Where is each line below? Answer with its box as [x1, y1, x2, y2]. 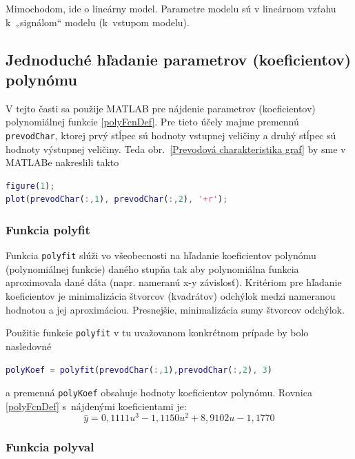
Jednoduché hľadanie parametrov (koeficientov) [6, 48, 352, 70]
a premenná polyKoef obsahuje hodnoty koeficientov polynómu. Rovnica [6, 385, 312, 400]
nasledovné [6, 338, 52, 353]
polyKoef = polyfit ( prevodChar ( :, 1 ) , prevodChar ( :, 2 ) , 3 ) [6, 365, 272, 375]
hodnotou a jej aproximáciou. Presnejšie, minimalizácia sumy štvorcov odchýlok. [6, 302, 345, 316]
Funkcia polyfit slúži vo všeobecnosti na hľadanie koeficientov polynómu [6, 248, 316, 263]
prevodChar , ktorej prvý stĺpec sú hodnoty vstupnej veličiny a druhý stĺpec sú [6, 127, 336, 142]
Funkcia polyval [6, 438, 94, 456]
